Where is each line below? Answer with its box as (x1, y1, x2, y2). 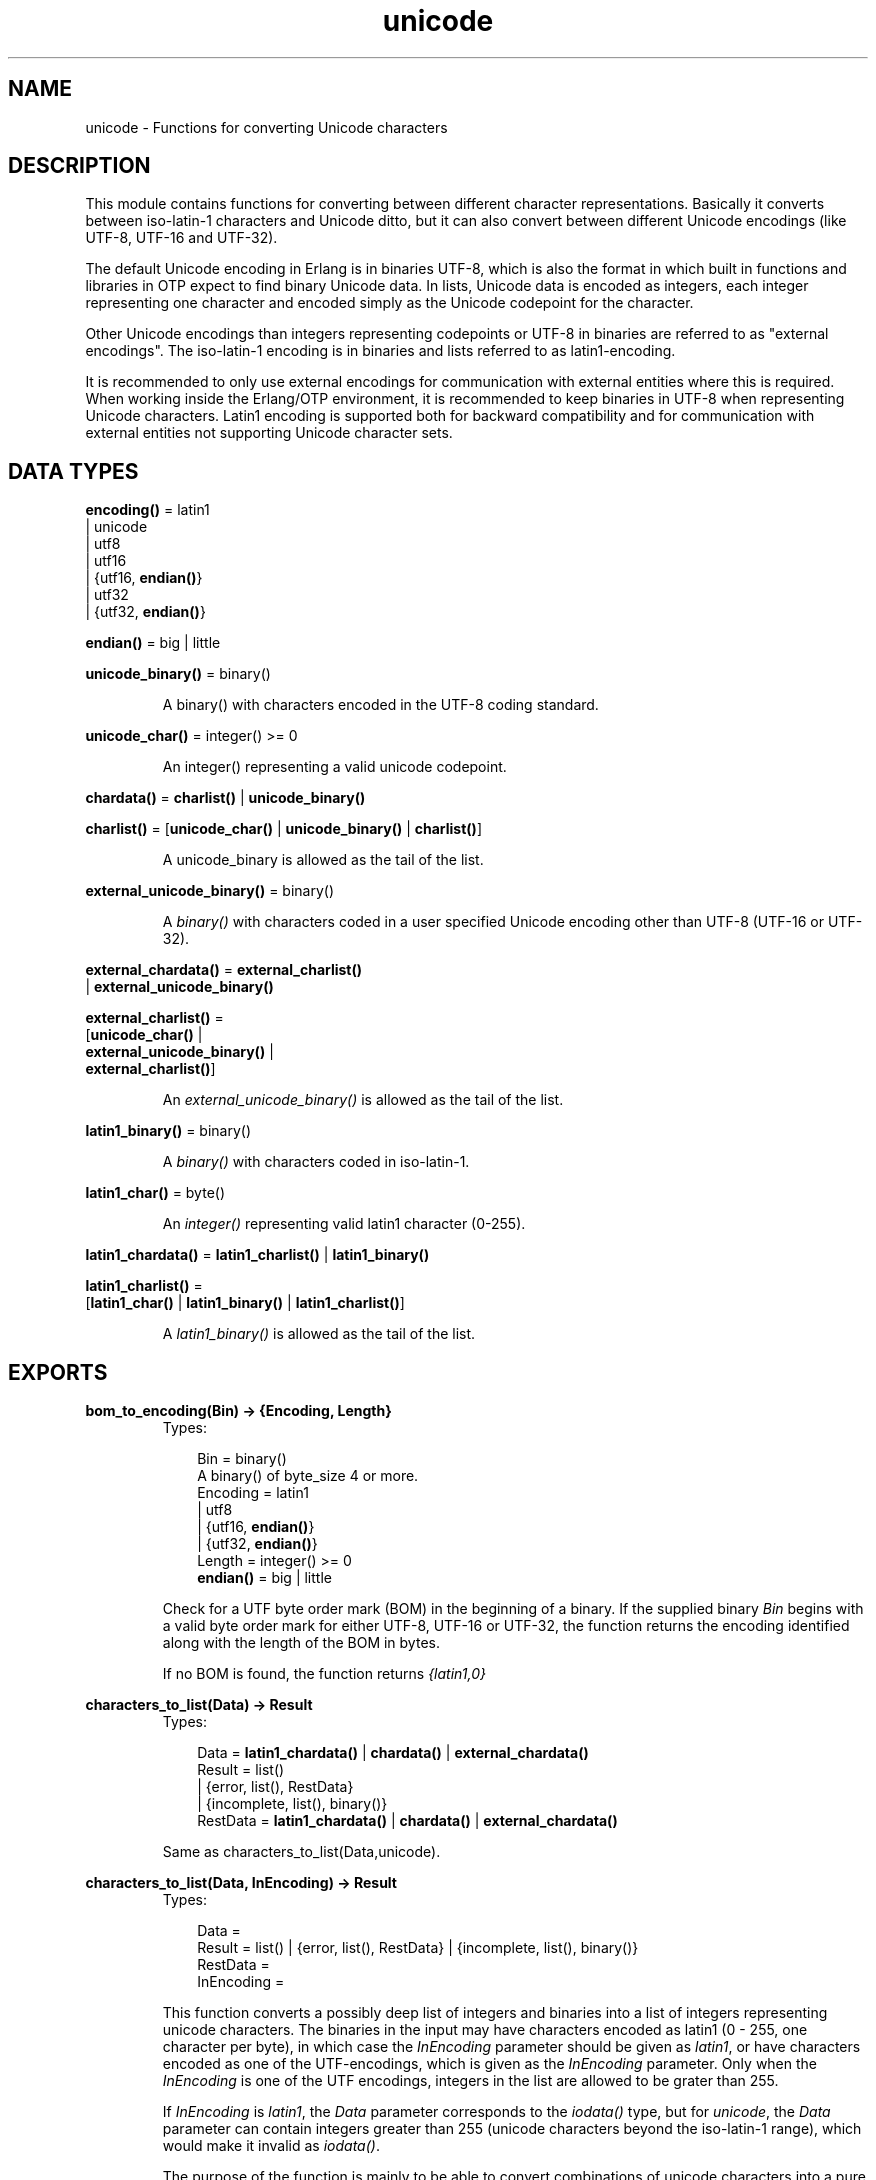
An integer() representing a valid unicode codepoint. (162, 758, 507, 776)
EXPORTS (8, 1359, 108, 1385)
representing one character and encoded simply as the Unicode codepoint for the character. (85, 294, 694, 312)
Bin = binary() (197, 1450, 287, 1468)
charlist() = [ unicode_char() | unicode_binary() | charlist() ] (85, 820, 482, 838)
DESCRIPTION (8, 153, 151, 179)
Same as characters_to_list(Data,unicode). (162, 1843, 441, 1861)
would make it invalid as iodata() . (162, 2137, 380, 2155)
